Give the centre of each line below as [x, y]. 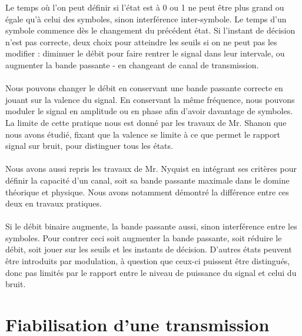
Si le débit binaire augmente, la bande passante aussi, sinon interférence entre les [151, 226]
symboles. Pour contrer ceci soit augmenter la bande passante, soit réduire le [144, 237]
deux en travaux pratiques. [54, 203]
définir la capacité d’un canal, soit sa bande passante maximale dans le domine [147, 180]
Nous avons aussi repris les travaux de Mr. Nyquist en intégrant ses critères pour [151, 169]
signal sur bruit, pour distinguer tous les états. [89, 146]
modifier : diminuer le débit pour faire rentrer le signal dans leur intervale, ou [145, 53]
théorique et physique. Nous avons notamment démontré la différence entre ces [147, 192]
